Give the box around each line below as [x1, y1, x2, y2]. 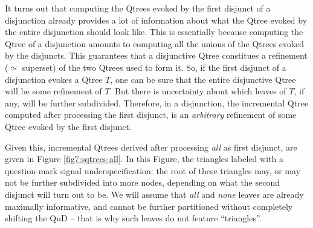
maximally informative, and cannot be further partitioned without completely [5, 200, 293, 212]
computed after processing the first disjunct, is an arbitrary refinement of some [5, 108, 297, 121]
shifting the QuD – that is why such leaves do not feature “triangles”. [5, 212, 262, 224]
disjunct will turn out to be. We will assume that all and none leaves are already [5, 187, 304, 200]
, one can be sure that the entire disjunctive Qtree [110, 73, 296, 85]
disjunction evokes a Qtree [5, 73, 103, 85]
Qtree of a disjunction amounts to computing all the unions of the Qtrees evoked [5, 37, 305, 50]
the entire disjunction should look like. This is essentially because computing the [5, 25, 303, 38]
